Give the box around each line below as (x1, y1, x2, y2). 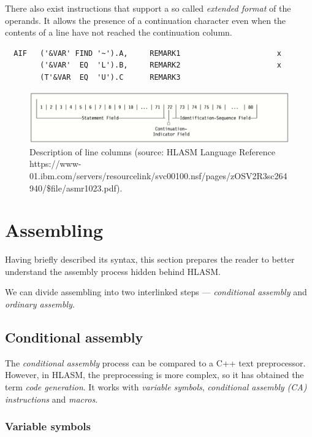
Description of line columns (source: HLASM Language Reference (29, 145, 275, 158)
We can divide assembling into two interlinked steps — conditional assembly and (5, 285, 307, 298)
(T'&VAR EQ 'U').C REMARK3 (40, 72, 181, 82)
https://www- (29, 157, 82, 170)
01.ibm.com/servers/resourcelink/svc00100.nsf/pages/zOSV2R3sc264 (29, 169, 287, 182)
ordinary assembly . (5, 298, 75, 311)
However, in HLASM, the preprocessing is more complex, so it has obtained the (5, 368, 304, 381)
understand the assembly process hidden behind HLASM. (5, 265, 221, 277)
